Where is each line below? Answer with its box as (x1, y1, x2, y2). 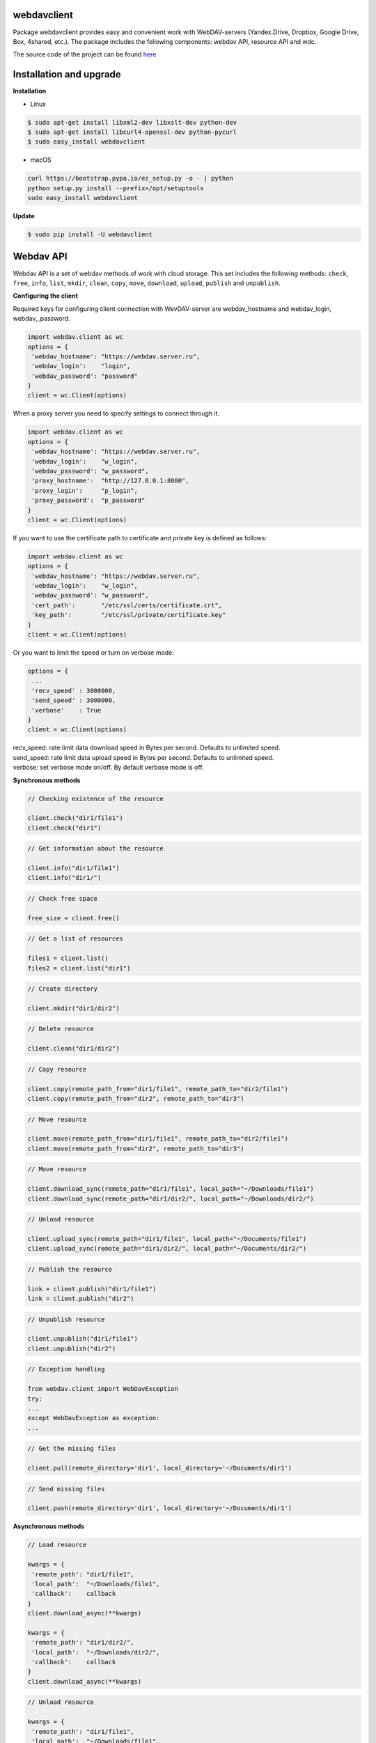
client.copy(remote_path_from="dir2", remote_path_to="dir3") (27, 1095, 244, 1102)
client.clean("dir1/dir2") (27, 1044, 120, 1053)
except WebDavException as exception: (27, 1414, 160, 1422)
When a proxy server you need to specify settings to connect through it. (13, 409, 220, 418)
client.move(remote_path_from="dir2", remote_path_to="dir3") (27, 1144, 244, 1152)
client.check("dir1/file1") (27, 814, 123, 822)
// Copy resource (27, 1065, 87, 1073)
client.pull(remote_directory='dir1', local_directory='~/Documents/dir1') (27, 1464, 292, 1472)
